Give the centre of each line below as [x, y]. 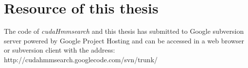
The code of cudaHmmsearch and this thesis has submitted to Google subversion [124, 31]
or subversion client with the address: [60, 50]
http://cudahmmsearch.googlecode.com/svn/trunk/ [81, 59]
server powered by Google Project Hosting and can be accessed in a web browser [124, 40]
